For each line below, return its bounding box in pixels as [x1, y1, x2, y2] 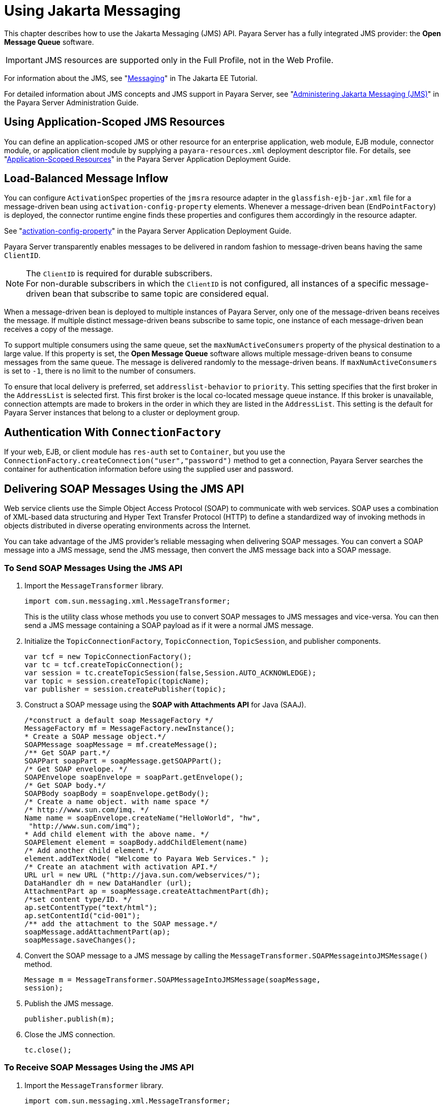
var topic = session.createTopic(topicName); [24, 676, 209, 685]
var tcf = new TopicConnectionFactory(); [24, 652, 192, 661]
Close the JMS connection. [24, 1030, 115, 1039]
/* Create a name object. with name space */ [24, 797, 209, 806]
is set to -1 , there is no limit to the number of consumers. [4, 366, 196, 376]
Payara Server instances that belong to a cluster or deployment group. [4, 408, 240, 417]
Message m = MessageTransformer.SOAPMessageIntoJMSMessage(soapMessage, [24, 975, 321, 984]
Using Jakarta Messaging [4, 2, 181, 19]
